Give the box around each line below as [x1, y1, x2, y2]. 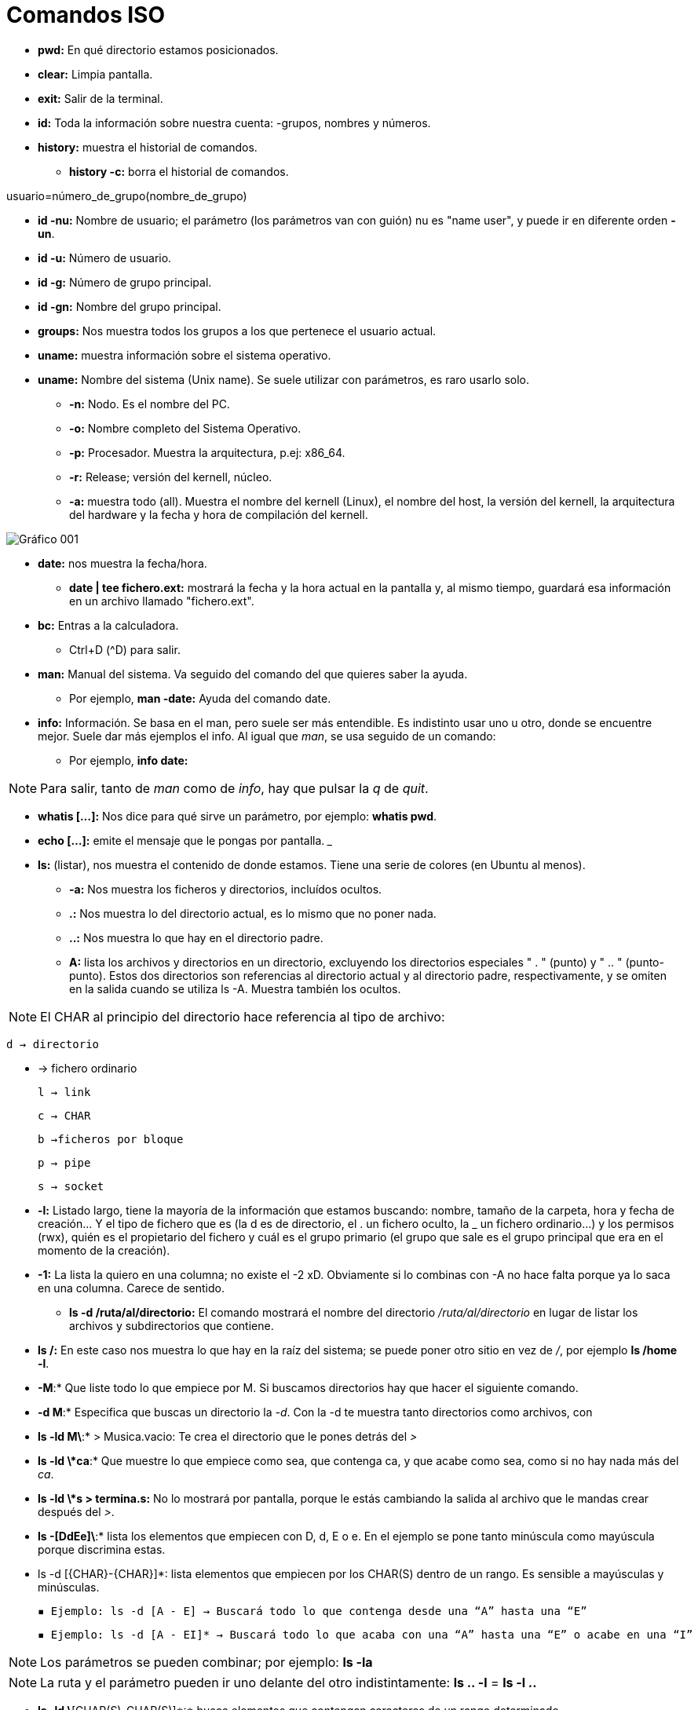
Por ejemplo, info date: [69, 753, 188, 767]
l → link [38, 1085, 91, 1098]
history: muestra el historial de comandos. [38, 140, 258, 154]
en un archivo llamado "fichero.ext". [69, 594, 254, 608]
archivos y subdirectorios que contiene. [69, 1318, 274, 1332]
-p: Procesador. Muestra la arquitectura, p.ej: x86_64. [69, 445, 345, 459]
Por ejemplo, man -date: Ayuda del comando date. [69, 691, 331, 705]
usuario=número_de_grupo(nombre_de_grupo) [6, 188, 247, 203]
